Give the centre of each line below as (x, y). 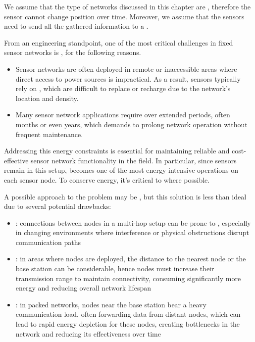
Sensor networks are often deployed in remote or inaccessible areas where (126, 69)
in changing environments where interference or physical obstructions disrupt (132, 232)
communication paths (48, 242)
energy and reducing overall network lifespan (83, 288)
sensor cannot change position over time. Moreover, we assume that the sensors (124, 16)
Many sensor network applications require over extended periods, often (123, 115)
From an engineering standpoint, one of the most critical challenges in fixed (119, 42)
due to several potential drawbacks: (58, 206)
